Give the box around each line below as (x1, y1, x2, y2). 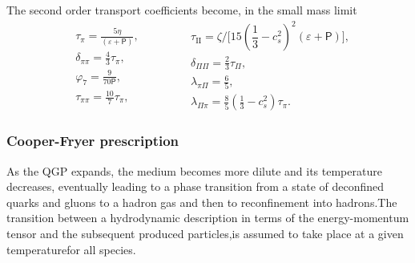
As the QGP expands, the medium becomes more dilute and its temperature (6, 162, 382, 179)
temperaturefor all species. (6, 241, 136, 257)
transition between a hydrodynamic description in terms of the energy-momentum (6, 209, 409, 226)
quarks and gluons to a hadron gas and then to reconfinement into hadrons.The (6, 193, 397, 210)
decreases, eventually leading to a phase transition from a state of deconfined (6, 178, 385, 195)
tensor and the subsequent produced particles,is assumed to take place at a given (6, 225, 404, 241)
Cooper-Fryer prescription (6, 131, 179, 151)
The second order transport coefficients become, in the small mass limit (6, 2, 357, 18)
